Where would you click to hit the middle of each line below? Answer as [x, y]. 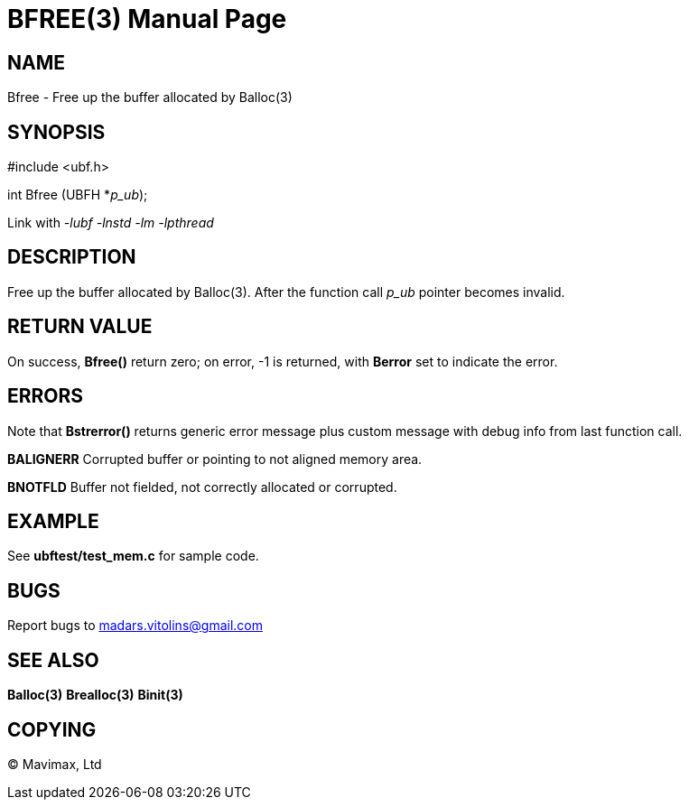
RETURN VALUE [80, 327]
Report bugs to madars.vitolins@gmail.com [135, 626]
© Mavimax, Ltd [55, 764]
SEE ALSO [53, 660]
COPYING [52, 729]
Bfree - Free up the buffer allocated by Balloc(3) [150, 97]
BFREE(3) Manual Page [147, 19]
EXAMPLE [53, 521]
